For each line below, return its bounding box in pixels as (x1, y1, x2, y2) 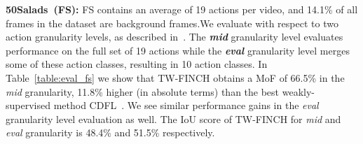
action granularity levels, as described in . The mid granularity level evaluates (6, 29, 343, 44)
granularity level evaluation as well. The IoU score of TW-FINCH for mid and (6, 111, 341, 126)
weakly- (282, 84, 315, 99)
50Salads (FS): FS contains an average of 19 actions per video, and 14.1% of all (6, 2, 358, 16)
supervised (6, 98, 50, 113)
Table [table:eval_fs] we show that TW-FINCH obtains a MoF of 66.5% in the (6, 70, 345, 85)
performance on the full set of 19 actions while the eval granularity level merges (6, 43, 350, 57)
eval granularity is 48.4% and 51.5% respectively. (6, 125, 215, 140)
